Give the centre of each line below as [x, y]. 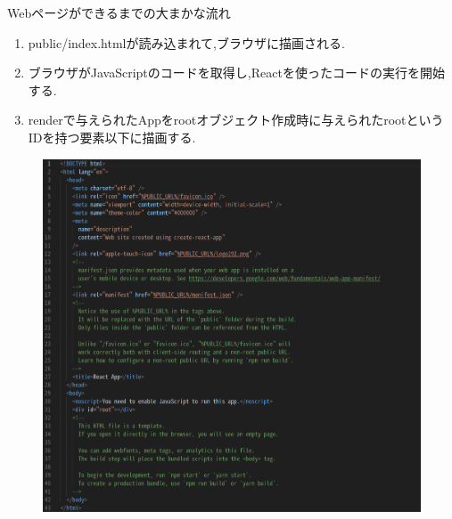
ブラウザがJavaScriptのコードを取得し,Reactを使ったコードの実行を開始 [236, 73]
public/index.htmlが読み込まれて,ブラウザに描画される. [186, 42]
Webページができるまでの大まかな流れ [119, 12]
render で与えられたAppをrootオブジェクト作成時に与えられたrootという [236, 120]
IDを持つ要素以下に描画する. [112, 137]
